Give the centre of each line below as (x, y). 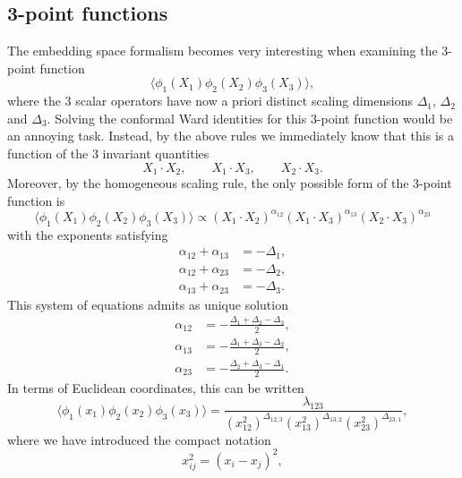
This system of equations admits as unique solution (148, 304)
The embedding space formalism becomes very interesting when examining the (222, 51)
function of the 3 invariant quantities (108, 153)
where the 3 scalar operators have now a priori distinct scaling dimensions (210, 101)
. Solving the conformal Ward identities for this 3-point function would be (250, 118)
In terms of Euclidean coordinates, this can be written (156, 387)
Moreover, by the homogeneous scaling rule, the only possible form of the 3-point (230, 183)
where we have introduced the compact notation (139, 439)
